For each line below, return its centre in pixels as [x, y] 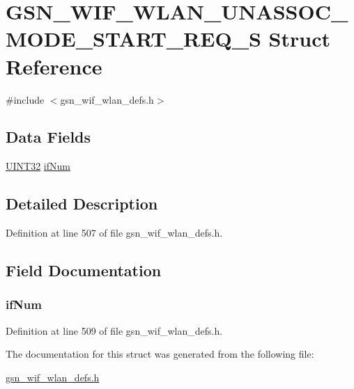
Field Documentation [84, 270]
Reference [54, 66]
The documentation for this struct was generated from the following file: [160, 354]
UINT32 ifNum [38, 166]
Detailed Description [82, 204]
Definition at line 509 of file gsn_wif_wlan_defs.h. [114, 330]
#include [25, 99]
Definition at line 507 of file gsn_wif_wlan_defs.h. [114, 233]
